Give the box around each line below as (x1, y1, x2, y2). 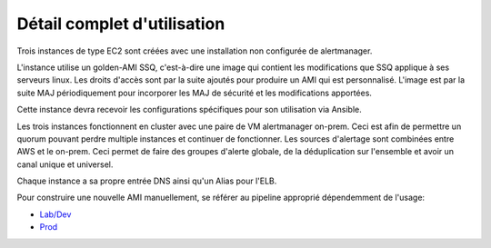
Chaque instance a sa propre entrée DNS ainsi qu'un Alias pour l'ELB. (16, 175, 277, 186)
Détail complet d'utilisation (16, 14, 225, 34)
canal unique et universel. (16, 159, 114, 170)
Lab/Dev (39, 209, 72, 220)
